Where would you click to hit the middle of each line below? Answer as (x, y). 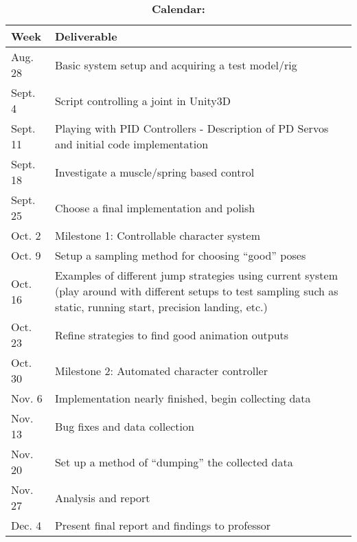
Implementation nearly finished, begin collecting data (183, 398)
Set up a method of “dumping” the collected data (174, 462)
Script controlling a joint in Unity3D (142, 100)
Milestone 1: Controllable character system (157, 235)
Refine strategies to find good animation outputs (172, 335)
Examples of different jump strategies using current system (196, 275)
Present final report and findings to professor (163, 525)
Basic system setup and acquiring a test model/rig (176, 65)
